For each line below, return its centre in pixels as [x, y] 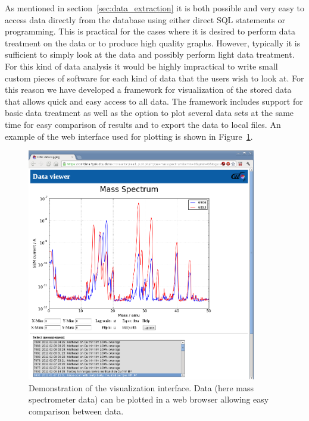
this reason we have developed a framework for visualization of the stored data [148, 89]
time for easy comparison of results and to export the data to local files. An [143, 124]
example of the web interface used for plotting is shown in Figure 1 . [129, 136]
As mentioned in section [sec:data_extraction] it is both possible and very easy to [155, 8]
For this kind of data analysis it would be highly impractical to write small [141, 66]
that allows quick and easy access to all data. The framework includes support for [154, 101]
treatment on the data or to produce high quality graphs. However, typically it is [153, 43]
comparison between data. [76, 411]
